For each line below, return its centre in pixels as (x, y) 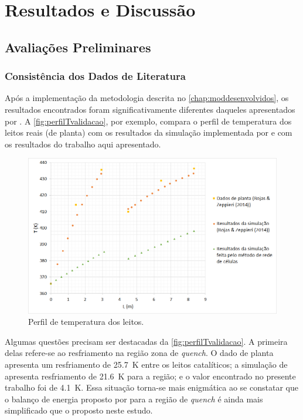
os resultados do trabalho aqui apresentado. (83, 144)
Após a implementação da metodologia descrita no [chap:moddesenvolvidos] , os (147, 98)
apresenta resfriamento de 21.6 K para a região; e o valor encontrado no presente (150, 376)
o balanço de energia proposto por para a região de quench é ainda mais (134, 399)
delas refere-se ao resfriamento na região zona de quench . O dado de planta (139, 353)
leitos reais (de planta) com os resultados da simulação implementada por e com (149, 132)
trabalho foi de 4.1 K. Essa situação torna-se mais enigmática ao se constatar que (151, 387)
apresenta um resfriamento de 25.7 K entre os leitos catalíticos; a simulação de (146, 364)
